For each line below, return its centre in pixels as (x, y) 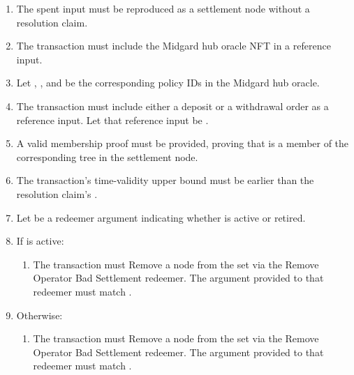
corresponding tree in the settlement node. (107, 156)
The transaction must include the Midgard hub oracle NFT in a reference (174, 46)
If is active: (40, 241)
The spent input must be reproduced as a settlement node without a (163, 8)
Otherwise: (39, 315)
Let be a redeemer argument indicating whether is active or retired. (161, 217)
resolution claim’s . (57, 193)
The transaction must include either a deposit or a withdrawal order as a (172, 106)
